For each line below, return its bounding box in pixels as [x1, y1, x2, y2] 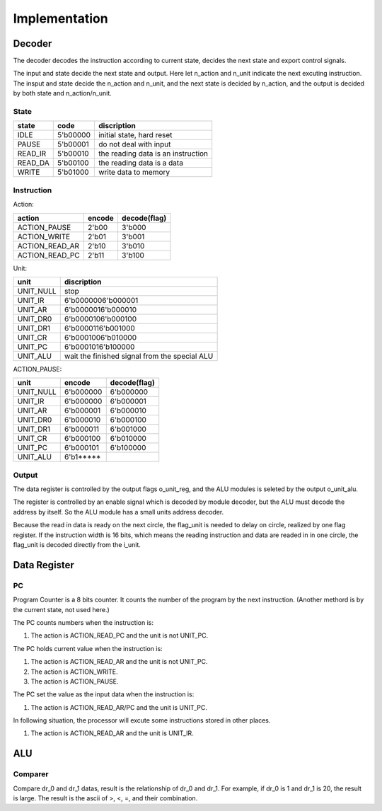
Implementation [13, 11, 109, 26]
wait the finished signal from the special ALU [64, 351, 214, 361]
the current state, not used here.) [13, 605, 110, 614]
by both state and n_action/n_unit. [13, 89, 112, 98]
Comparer [13, 769, 49, 779]
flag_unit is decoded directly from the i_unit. [13, 541, 141, 548]
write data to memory [98, 167, 170, 177]
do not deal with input [98, 139, 171, 149]
